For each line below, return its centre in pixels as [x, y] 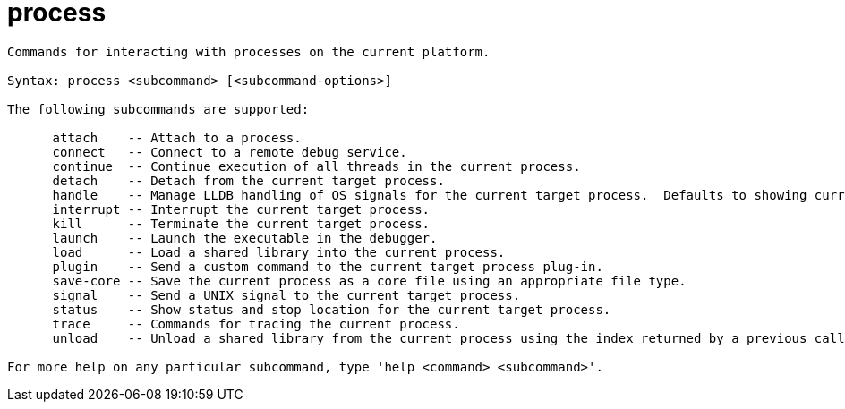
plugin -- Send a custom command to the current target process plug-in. [328, 266]
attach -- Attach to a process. [177, 137]
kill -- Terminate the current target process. [241, 223]
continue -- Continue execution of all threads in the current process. [316, 166]
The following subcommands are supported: [158, 109]
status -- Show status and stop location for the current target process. [332, 309]
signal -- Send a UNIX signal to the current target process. [286, 295]
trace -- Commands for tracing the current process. [256, 324]
